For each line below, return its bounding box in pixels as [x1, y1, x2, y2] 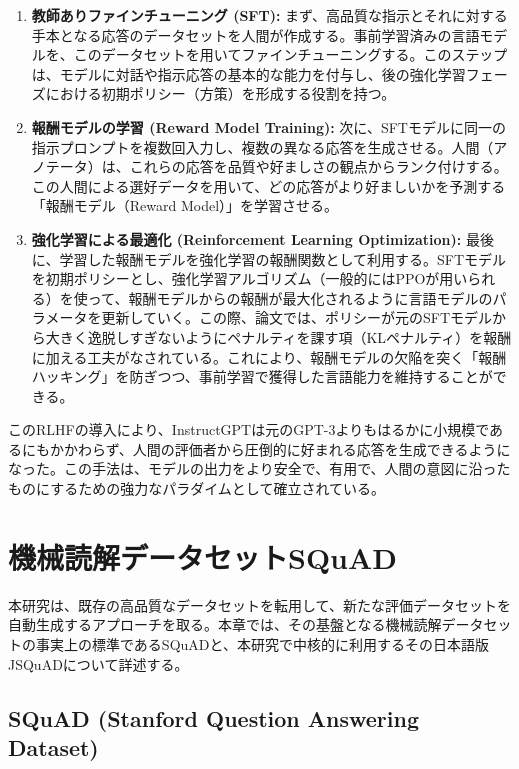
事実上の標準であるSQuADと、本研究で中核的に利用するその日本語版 [35, 633, 489, 654]
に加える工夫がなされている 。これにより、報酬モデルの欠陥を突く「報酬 [31, 346, 507, 367]
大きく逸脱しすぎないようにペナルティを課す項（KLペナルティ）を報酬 [45, 326, 512, 347]
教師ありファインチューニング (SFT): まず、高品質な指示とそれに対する [31, 5, 508, 25]
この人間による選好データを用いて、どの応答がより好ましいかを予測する [31, 175, 506, 196]
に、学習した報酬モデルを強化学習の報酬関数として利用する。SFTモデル [31, 248, 506, 269]
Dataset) [8, 731, 99, 762]
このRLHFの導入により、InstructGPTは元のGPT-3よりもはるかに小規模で [8, 419, 490, 440]
